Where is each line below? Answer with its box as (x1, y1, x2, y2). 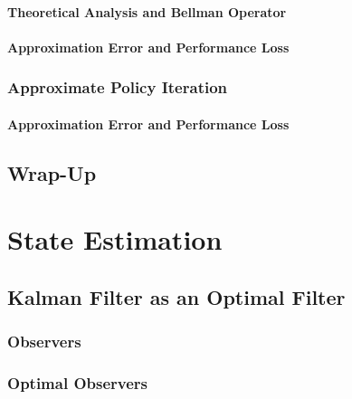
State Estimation (7, 221, 223, 258)
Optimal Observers (7, 372, 148, 394)
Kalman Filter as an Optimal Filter (7, 282, 346, 310)
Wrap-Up (7, 158, 97, 186)
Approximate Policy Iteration (7, 76, 228, 99)
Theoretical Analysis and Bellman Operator (7, 2, 287, 21)
